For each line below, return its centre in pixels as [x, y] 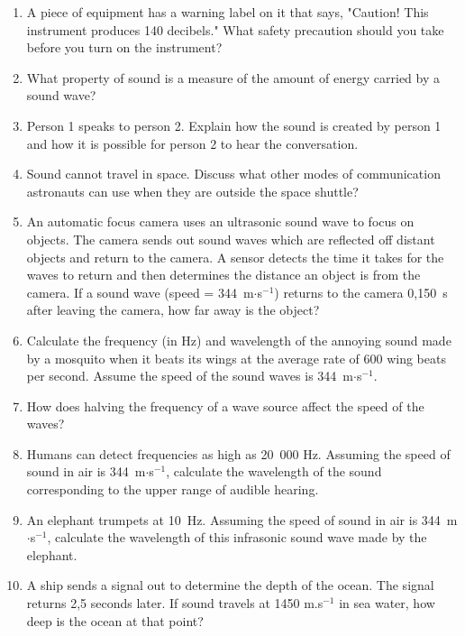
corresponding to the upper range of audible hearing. [173, 489]
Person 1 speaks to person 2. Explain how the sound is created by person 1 [234, 125]
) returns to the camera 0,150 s [361, 292]
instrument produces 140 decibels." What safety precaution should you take [235, 29]
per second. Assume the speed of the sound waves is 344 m [190, 376]
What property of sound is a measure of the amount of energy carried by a [233, 77]
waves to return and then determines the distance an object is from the [223, 275]
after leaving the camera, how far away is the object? [173, 310]
